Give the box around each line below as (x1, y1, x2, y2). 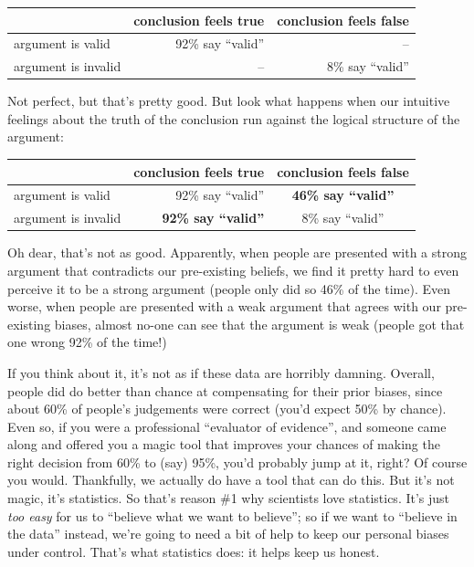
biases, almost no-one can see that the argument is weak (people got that (54, 314, 465, 333)
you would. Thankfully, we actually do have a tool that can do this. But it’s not (7, 470, 455, 489)
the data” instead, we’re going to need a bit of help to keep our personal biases (7, 524, 449, 543)
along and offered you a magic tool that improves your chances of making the (7, 435, 440, 454)
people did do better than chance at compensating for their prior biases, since (7, 381, 443, 400)
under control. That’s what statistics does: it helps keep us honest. (7, 541, 380, 561)
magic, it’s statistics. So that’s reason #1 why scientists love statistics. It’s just (7, 488, 450, 508)
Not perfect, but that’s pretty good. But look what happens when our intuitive (7, 91, 450, 110)
